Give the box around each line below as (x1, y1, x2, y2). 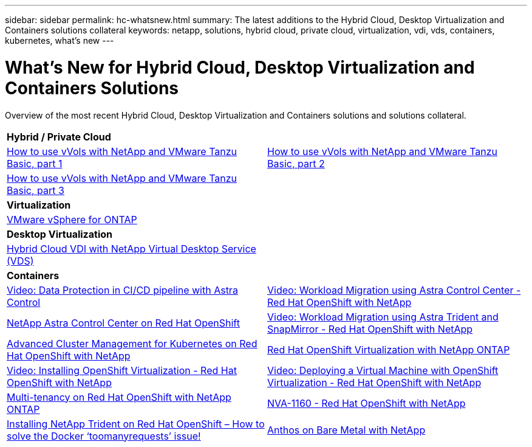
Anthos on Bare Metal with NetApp (267, 423, 426, 436)
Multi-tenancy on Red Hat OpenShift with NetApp (7, 390, 231, 403)
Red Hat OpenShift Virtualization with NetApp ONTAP (267, 343, 510, 356)
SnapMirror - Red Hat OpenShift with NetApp (267, 322, 473, 335)
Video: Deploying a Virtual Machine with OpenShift (267, 364, 499, 376)
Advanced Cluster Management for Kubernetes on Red (7, 337, 257, 350)
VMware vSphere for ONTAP (7, 213, 137, 226)
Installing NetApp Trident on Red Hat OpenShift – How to (7, 417, 265, 430)
